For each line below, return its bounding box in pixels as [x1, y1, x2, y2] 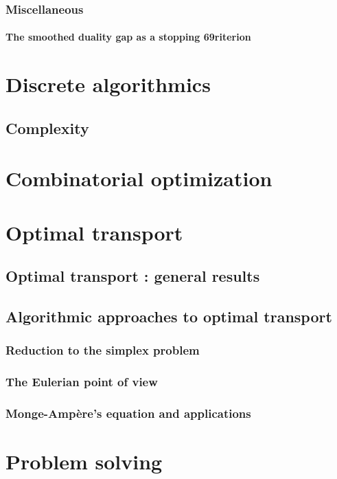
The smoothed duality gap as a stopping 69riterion [5, 30, 251, 44]
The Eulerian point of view [5, 373, 158, 390]
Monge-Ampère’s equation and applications [5, 405, 251, 422]
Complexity [5, 117, 89, 138]
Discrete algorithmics [5, 70, 211, 98]
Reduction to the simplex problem [5, 342, 200, 359]
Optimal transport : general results [5, 265, 260, 287]
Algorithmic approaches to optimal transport [5, 306, 332, 327]
